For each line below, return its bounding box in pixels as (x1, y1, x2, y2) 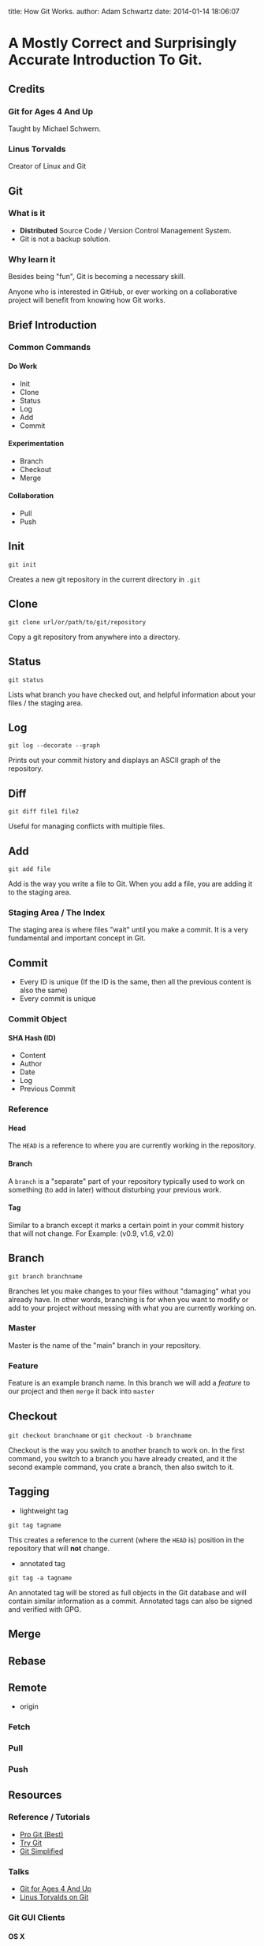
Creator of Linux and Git (8, 162, 87, 171)
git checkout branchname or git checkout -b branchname (8, 1430, 192, 1439)
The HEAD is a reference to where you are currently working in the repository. (8, 1140, 256, 1150)
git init (8, 560, 37, 568)
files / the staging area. (8, 698, 84, 708)
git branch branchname (8, 1272, 83, 1280)
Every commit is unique (19, 994, 96, 1003)
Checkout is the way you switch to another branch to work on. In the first (8, 1446, 245, 1455)
